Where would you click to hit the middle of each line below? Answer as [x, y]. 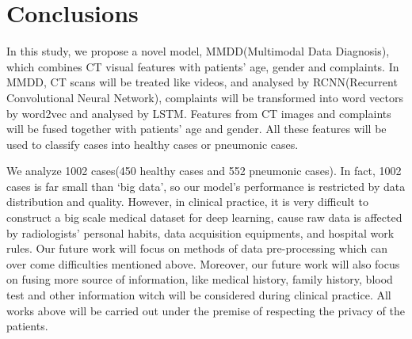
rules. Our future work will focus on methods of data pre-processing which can [197, 248]
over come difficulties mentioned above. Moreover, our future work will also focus [203, 263]
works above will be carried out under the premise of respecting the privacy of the [206, 310]
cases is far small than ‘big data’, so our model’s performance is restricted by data [206, 186]
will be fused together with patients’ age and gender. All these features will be [196, 129]
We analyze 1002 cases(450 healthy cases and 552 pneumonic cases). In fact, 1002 [204, 171]
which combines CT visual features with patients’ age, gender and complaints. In [203, 66]
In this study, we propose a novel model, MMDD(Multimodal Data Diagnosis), [198, 51]
